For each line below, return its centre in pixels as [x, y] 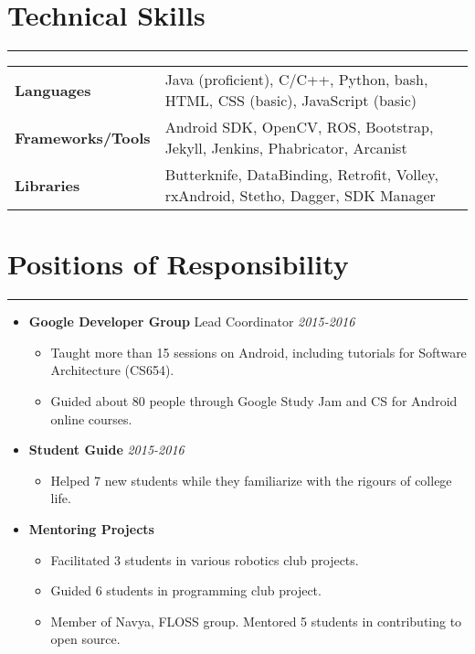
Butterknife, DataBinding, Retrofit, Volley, [301, 175]
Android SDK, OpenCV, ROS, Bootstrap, [299, 127]
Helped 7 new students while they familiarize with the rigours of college [251, 480]
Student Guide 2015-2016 [106, 450]
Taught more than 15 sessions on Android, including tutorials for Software [259, 352]
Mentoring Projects [91, 529]
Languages [53, 90]
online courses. [91, 418]
